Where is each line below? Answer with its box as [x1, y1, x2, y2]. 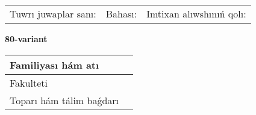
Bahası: [105, 7, 137, 20]
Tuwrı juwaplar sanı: [10, 7, 96, 20]
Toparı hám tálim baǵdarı [10, 93, 119, 107]
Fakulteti [10, 75, 48, 90]
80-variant [5, 33, 48, 45]
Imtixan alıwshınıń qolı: [146, 7, 246, 20]
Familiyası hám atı [10, 57, 99, 72]
